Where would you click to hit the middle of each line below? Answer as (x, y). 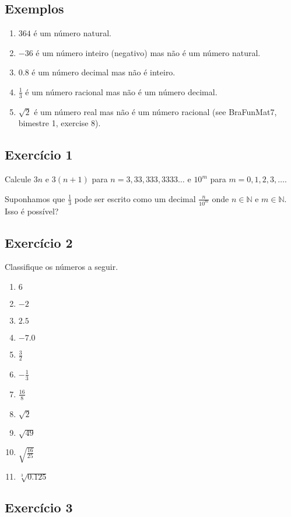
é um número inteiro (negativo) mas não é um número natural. (148, 52)
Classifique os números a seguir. (62, 267)
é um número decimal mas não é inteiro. (104, 72)
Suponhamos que (35, 198)
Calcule (18, 179)
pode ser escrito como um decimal (135, 198)
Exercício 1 (39, 155)
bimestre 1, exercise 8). (59, 123)
